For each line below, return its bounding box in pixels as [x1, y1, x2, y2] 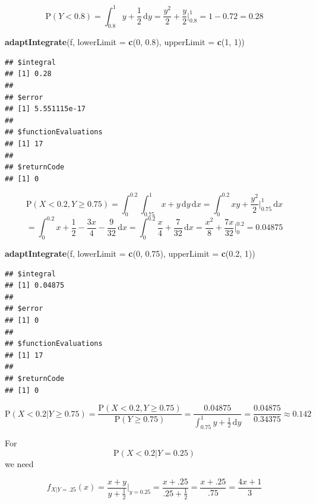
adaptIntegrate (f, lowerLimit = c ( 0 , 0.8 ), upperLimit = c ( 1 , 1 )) [5, 36, 245, 48]
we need [5, 457, 34, 470]
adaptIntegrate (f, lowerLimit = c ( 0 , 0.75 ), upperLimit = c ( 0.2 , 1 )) [5, 247, 255, 260]
